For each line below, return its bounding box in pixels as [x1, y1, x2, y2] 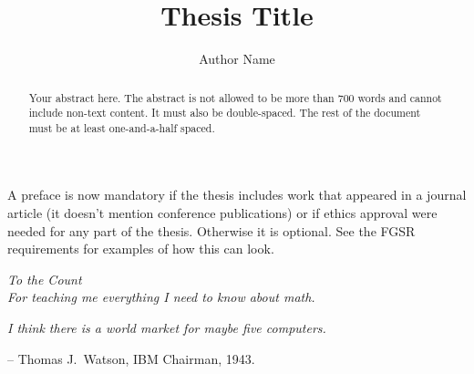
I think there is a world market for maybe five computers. [7, 318, 326, 338]
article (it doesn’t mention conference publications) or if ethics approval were [7, 203, 438, 223]
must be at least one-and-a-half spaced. [28, 119, 215, 135]
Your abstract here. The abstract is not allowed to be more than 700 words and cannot [28, 89, 442, 105]
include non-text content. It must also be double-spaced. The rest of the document [28, 105, 421, 120]
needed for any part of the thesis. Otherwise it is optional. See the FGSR [7, 221, 416, 240]
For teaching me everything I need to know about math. [7, 287, 315, 306]
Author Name [199, 49, 275, 68]
